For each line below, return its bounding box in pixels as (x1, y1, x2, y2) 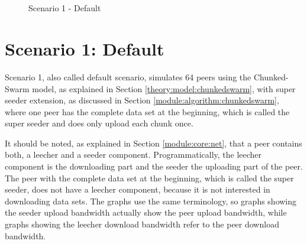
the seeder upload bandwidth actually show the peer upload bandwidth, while (5, 206, 287, 219)
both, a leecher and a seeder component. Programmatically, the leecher (5, 148, 262, 161)
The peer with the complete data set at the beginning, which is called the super (5, 171, 294, 184)
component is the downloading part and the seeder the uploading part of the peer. (5, 160, 303, 173)
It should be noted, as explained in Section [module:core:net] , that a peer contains (5, 136, 302, 149)
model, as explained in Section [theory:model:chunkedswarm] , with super (32, 82, 296, 95)
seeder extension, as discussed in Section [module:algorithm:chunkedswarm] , (5, 94, 279, 106)
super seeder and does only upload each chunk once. (5, 117, 193, 129)
